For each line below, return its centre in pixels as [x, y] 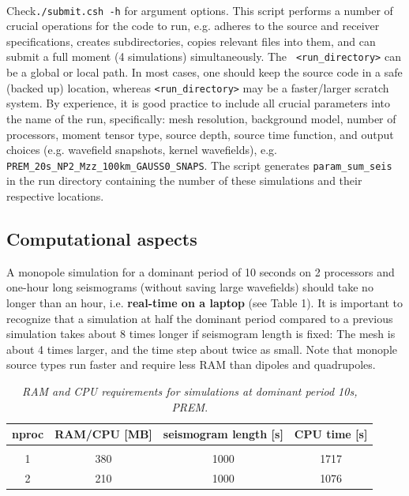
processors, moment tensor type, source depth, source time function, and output [200, 134]
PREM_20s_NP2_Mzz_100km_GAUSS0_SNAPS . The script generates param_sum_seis [199, 165]
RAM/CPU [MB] [103, 434]
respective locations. [55, 195]
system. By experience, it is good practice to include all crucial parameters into [198, 103]
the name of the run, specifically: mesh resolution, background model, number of [201, 118]
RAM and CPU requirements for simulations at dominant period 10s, [189, 391]
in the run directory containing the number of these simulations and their [184, 180]
